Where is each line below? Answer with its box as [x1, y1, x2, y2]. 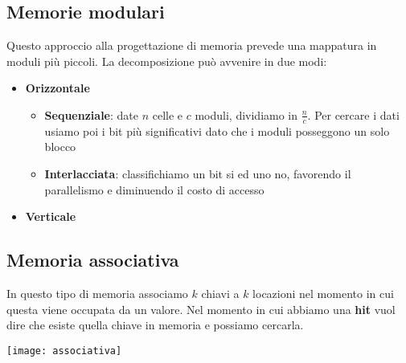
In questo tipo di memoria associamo [6, 284, 188, 301]
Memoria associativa [6, 247, 179, 272]
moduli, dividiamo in [195, 106, 298, 123]
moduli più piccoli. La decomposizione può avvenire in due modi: [6, 52, 327, 69]
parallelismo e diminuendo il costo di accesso [44, 181, 265, 198]
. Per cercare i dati [307, 106, 400, 123]
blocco [44, 138, 76, 155]
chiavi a [201, 284, 240, 301]
